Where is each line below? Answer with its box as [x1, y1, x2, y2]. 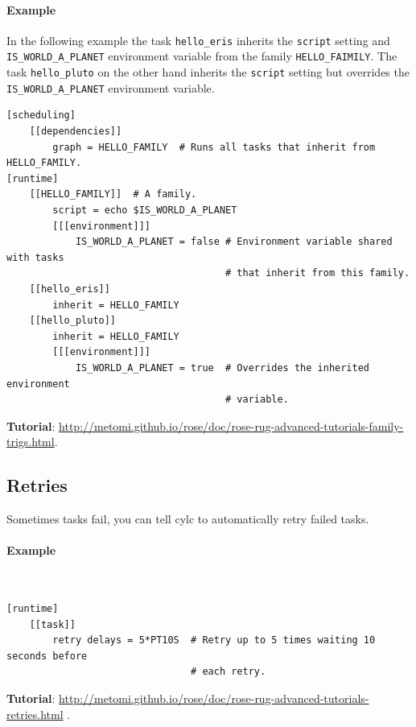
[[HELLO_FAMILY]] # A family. [29, 188, 197, 200]
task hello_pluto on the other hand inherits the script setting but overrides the [6, 64, 410, 81]
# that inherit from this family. [225, 267, 410, 279]
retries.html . [6, 705, 71, 722]
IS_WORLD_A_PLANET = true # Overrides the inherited [75, 361, 370, 374]
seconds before [6, 650, 88, 662]
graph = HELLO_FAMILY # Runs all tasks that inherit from [52, 141, 376, 153]
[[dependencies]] [29, 126, 122, 138]
